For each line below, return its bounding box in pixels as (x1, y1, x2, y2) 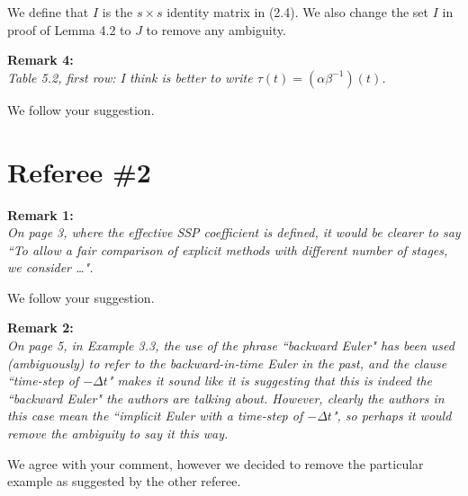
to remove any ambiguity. (146, 20, 286, 39)
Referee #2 (7, 153, 151, 190)
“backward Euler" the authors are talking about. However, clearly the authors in (7, 388, 445, 407)
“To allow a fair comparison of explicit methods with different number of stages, (7, 240, 448, 259)
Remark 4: (7, 50, 74, 69)
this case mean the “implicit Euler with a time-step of (7, 406, 303, 425)
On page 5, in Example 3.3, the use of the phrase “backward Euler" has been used (7, 336, 454, 355)
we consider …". (7, 258, 94, 277)
